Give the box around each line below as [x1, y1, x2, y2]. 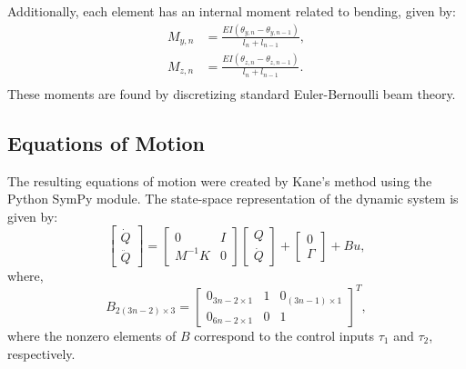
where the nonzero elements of [7, 325, 177, 344]
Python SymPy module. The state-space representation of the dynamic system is [7, 189, 459, 208]
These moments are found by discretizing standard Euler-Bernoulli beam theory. [7, 84, 456, 103]
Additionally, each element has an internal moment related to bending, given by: [7, 2, 456, 20]
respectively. [7, 344, 76, 363]
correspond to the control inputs [194, 325, 375, 344]
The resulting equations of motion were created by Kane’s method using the [7, 171, 432, 190]
